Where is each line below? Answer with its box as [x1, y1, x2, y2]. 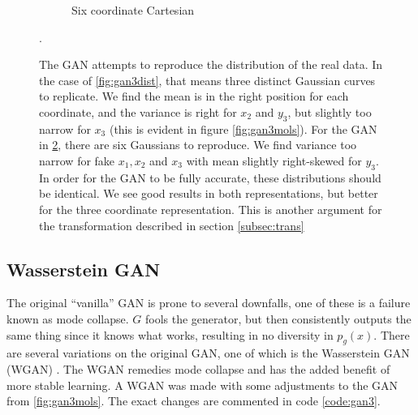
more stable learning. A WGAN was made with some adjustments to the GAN [6, 376, 399, 393]
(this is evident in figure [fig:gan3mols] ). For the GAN [109, 120, 377, 137]
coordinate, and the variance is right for [39, 103, 237, 120]
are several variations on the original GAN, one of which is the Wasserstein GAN [6, 344, 410, 362]
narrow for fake [39, 152, 115, 169]
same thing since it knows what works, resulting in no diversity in [6, 326, 334, 343]
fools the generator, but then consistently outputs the [144, 310, 412, 327]
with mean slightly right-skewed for [186, 152, 362, 169]
